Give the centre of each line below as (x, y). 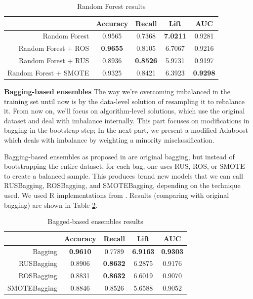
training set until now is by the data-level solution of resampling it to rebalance (124, 101)
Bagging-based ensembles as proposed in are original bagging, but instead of (119, 156)
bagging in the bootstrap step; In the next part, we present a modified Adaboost (126, 130)
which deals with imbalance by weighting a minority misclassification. (109, 140)
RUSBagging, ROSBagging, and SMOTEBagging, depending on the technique (122, 185)
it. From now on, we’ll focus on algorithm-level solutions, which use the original (125, 111)
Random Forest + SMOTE (48, 72)
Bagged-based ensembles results (95, 221)
